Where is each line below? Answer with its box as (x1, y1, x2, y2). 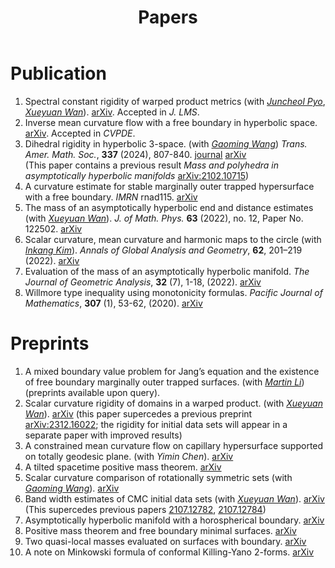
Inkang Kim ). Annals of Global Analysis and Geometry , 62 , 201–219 (24, 244, 303, 256)
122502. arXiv (24, 222, 83, 235)
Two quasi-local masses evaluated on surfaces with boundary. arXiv (24, 535, 307, 547)
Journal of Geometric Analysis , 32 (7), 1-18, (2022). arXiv (24, 276, 262, 288)
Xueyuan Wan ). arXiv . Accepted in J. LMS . (24, 106, 200, 118)
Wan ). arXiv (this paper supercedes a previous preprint (24, 407, 253, 420)
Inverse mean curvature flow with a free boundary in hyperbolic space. (24, 116, 318, 128)
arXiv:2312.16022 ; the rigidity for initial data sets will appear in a (24, 418, 288, 430)
